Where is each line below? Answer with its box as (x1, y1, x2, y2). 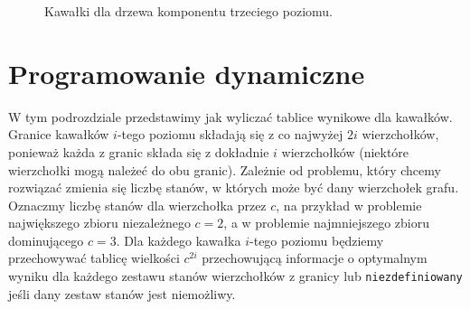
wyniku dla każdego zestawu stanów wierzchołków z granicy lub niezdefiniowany (8, 267, 463, 286)
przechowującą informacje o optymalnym (202, 248, 428, 267)
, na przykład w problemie (276, 195, 422, 214)
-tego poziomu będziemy (249, 230, 384, 249)
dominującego (8, 230, 84, 249)
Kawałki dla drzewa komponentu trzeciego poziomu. (44, 2, 333, 20)
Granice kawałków (8, 125, 109, 144)
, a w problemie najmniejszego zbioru (223, 213, 429, 232)
